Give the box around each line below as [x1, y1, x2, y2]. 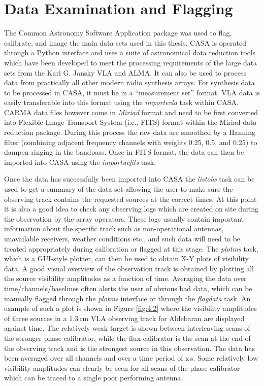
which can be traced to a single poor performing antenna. [4, 372, 183, 383]
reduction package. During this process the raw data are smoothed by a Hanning [4, 127, 255, 137]
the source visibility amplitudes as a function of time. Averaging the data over [4, 273, 247, 284]
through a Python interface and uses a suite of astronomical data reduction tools [4, 47, 256, 58]
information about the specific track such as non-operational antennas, [4, 223, 224, 234]
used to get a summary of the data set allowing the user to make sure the [4, 184, 233, 194]
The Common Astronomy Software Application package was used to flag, [4, 27, 232, 38]
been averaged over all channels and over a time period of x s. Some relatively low [4, 353, 258, 363]
